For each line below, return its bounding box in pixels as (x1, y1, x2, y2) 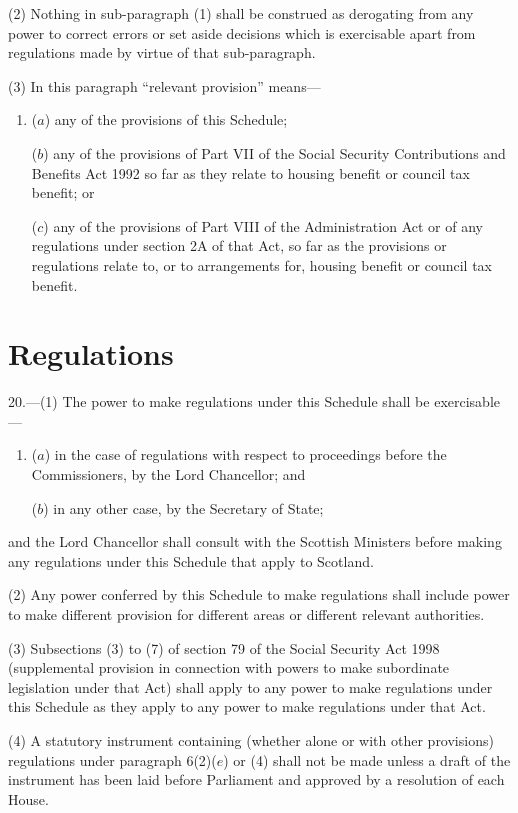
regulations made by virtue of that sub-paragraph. (8, 42, 316, 63)
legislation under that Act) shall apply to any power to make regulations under (8, 676, 493, 697)
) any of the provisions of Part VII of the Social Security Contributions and (43, 142, 506, 163)
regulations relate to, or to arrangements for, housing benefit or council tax (31, 254, 492, 275)
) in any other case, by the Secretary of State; (43, 497, 324, 518)
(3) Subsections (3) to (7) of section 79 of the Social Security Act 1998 (8, 637, 440, 658)
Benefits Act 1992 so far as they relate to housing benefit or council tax (31, 162, 470, 183)
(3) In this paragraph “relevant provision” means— (8, 75, 321, 96)
